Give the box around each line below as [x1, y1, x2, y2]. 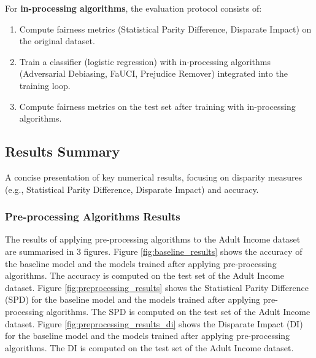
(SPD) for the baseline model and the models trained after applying [5, 293, 261, 306]
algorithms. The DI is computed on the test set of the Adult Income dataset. [5, 341, 294, 354]
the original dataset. [19, 34, 95, 47]
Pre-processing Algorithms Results [5, 209, 180, 224]
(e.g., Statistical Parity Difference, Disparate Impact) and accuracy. [5, 182, 259, 195]
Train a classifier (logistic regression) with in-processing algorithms [19, 55, 271, 68]
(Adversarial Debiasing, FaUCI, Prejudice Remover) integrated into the [19, 67, 288, 80]
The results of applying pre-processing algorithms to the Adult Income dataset [5, 233, 301, 246]
